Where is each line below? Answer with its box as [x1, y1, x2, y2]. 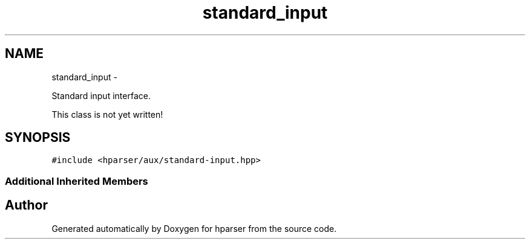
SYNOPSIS [5, 130, 71, 146]
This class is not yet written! [51, 109, 163, 120]
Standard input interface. [51, 90, 151, 101]
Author [5, 197, 48, 213]
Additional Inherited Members [5, 175, 148, 187]
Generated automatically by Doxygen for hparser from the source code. [51, 223, 337, 234]
